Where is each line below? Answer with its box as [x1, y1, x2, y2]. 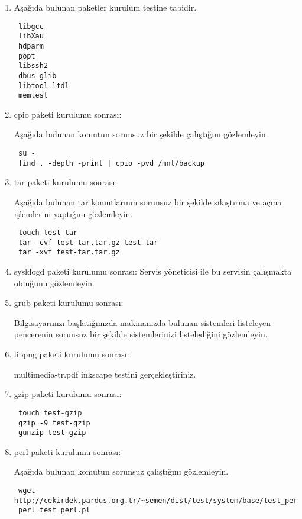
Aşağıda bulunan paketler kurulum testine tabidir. [14, 1, 197, 13]
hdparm [18, 41, 44, 50]
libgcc [18, 22, 44, 31]
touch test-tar [18, 228, 78, 237]
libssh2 [18, 62, 48, 70]
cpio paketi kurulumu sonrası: [14, 108, 122, 120]
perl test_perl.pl [18, 506, 90, 515]
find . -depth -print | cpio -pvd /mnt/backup [18, 159, 204, 167]
